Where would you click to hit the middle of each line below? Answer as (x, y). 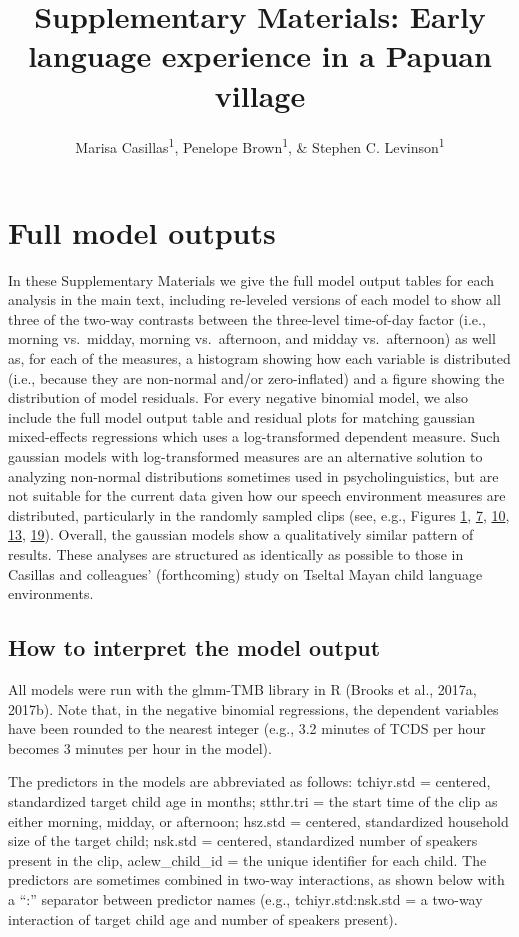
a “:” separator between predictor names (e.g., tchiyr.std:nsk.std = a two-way (245, 898)
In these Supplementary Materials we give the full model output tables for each (251, 279)
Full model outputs (142, 231)
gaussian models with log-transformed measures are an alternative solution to (245, 456)
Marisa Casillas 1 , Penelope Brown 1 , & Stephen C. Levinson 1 (260, 145)
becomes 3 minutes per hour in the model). (140, 747)
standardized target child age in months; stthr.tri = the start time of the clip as (253, 800)
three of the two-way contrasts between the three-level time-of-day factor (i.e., (247, 318)
